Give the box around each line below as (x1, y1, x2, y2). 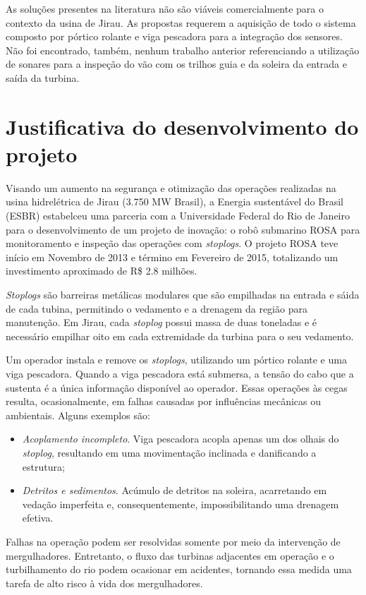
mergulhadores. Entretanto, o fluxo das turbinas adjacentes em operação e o (6, 548, 334, 563)
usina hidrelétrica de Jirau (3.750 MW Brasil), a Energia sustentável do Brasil (6, 194, 343, 209)
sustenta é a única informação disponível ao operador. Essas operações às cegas (6, 380, 348, 395)
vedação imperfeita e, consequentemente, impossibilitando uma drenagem (22, 496, 339, 511)
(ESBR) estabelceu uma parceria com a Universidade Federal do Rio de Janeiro (6, 208, 350, 223)
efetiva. (22, 510, 54, 525)
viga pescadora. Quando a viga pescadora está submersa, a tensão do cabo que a (6, 366, 354, 380)
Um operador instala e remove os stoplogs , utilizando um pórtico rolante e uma (6, 352, 347, 367)
